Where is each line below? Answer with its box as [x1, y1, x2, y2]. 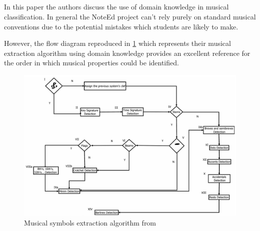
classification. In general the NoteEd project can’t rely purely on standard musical [4, 11, 256, 21]
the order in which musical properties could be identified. [4, 57, 179, 68]
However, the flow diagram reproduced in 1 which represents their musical [4, 38, 231, 48]
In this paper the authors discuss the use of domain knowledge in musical [4, 1, 229, 12]
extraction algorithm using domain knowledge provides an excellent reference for [4, 47, 250, 58]
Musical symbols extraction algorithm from [24, 217, 156, 228]
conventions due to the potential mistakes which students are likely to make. [4, 21, 238, 31]
